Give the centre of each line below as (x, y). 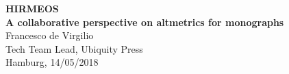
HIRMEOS (32, 8)
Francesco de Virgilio (50, 35)
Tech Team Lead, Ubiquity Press (74, 48)
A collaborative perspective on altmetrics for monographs (145, 22)
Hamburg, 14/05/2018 (52, 62)
